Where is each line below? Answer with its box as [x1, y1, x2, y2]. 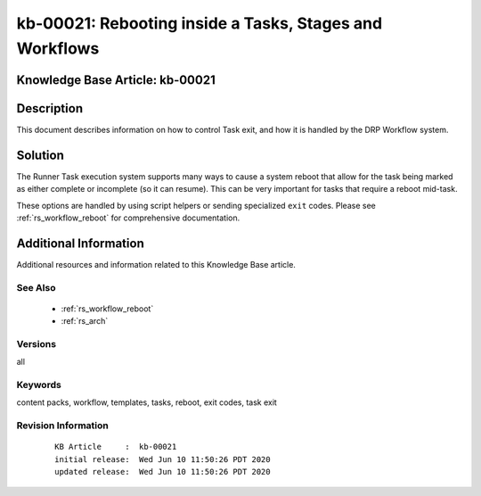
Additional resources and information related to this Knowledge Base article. [16, 259, 296, 269]
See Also [16, 281, 56, 293]
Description [16, 101, 84, 116]
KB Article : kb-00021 [54, 442, 177, 452]
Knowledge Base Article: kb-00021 [16, 72, 216, 87]
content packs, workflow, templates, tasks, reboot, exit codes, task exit [16, 397, 278, 408]
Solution [16, 147, 64, 162]
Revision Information [16, 419, 109, 432]
